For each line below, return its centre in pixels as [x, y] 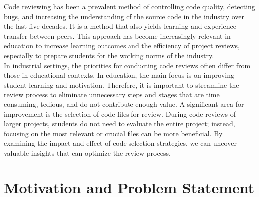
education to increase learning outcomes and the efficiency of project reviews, [122, 46]
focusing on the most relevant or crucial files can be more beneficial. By [113, 133]
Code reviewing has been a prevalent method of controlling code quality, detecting [129, 6]
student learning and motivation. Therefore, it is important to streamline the [122, 84]
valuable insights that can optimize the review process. [87, 152]
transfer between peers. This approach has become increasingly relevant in [117, 36]
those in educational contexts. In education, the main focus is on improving [119, 75]
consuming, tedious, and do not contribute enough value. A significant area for [124, 104]
